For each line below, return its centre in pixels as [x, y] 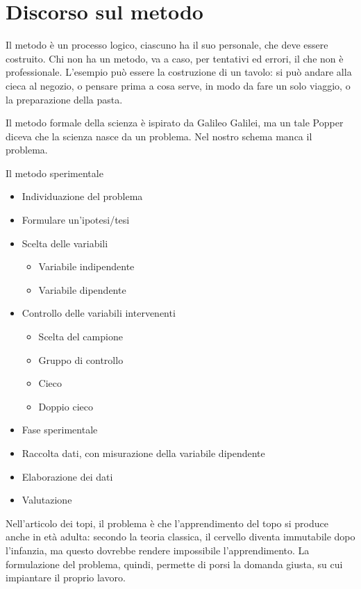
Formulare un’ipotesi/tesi [76, 220]
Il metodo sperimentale [54, 173]
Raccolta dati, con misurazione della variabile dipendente [143, 453]
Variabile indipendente [86, 266]
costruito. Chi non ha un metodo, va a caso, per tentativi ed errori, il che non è [175, 58]
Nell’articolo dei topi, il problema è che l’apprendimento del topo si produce [167, 523]
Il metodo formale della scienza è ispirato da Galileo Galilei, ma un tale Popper [175, 123]
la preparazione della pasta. [64, 99]
